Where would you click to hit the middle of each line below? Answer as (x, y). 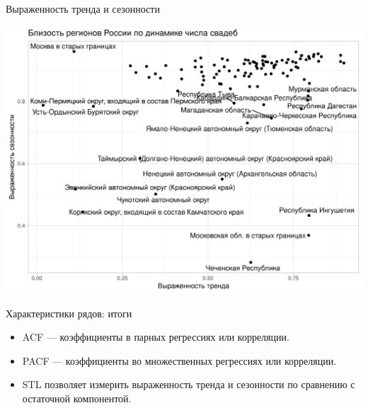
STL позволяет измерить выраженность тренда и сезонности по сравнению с (189, 384)
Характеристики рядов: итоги (69, 313)
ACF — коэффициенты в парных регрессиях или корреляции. (156, 337)
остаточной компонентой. (77, 398)
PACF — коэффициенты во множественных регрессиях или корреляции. (179, 360)
